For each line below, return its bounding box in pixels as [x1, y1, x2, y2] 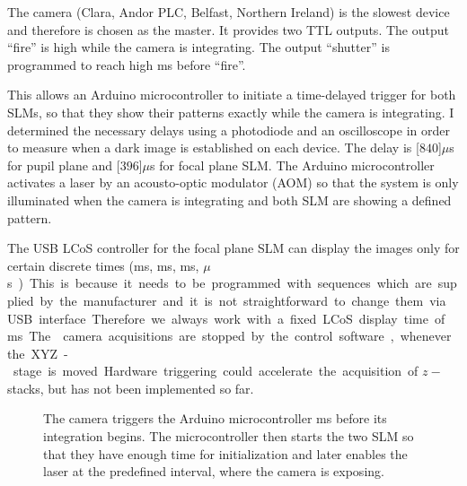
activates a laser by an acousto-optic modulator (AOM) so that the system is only [7, 173, 459, 192]
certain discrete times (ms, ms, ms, [7, 256, 199, 274]
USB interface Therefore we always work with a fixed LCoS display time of [7, 308, 445, 327]
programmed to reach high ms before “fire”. [7, 55, 246, 74]
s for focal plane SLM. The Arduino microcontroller [150, 155, 435, 174]
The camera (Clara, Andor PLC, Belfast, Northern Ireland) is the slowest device [7, 3, 450, 21]
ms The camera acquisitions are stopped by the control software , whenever [7, 326, 452, 345]
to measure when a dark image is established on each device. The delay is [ [7, 138, 419, 157]
